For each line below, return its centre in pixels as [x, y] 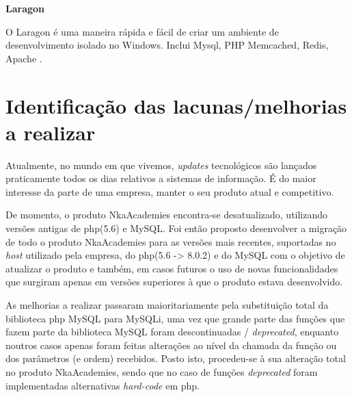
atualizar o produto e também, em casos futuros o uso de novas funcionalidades [172, 268]
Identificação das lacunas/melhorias [176, 105]
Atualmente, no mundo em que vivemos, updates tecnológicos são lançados [161, 165]
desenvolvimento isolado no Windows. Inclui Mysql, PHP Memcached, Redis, [167, 45]
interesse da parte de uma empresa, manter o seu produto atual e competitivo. [170, 191]
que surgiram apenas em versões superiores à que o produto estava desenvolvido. [174, 282]
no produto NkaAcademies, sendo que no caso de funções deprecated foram [162, 372]
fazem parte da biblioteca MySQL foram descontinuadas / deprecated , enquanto [172, 332]
